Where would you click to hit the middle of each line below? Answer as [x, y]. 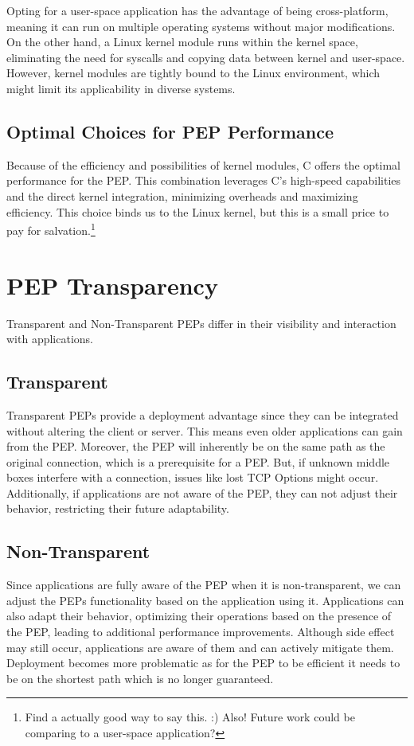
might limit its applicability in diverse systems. [121, 88]
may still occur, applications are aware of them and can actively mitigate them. [200, 647]
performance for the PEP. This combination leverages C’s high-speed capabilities [204, 180]
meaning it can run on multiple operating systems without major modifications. [201, 26]
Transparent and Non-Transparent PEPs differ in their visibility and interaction [201, 323]
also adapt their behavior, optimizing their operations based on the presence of [199, 616]
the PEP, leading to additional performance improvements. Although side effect [201, 632]
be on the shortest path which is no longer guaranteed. [140, 678]
